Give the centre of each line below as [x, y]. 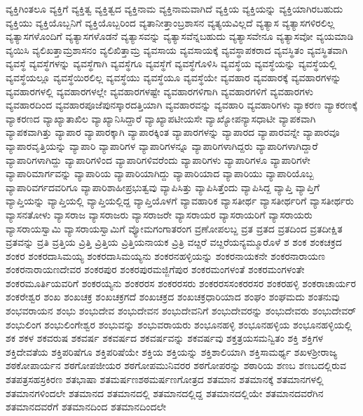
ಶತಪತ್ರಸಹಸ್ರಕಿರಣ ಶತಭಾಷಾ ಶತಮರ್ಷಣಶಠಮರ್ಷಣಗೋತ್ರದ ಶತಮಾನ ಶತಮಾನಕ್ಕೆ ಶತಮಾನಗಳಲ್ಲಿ [165, 379]
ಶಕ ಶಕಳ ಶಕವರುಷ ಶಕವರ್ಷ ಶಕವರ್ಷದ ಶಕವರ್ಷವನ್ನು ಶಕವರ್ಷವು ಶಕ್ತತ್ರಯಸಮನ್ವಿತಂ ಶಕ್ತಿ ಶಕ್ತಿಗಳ [165, 338]
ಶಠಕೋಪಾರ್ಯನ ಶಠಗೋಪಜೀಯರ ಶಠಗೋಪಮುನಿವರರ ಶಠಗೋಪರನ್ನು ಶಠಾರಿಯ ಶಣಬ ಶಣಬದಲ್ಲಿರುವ [176, 365]
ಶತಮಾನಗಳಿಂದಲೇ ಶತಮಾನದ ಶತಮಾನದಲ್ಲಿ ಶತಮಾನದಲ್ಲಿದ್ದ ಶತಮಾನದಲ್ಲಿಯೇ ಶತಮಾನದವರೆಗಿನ [165, 393]
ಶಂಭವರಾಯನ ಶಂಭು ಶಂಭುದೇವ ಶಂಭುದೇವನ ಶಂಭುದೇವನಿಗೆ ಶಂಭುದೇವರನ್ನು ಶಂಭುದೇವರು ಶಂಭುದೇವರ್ [181, 311]
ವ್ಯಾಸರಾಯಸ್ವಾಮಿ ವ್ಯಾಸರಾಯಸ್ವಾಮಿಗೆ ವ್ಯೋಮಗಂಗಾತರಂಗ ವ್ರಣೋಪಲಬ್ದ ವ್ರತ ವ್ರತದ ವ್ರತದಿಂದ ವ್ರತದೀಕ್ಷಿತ [174, 228]
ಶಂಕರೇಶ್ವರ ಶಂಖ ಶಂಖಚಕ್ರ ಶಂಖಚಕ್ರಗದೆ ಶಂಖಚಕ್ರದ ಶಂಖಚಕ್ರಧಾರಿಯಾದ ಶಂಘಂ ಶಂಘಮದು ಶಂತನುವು [173, 297]
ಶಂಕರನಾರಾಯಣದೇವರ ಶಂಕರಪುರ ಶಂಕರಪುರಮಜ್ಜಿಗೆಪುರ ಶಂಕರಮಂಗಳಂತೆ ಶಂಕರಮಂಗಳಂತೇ [155, 269]
